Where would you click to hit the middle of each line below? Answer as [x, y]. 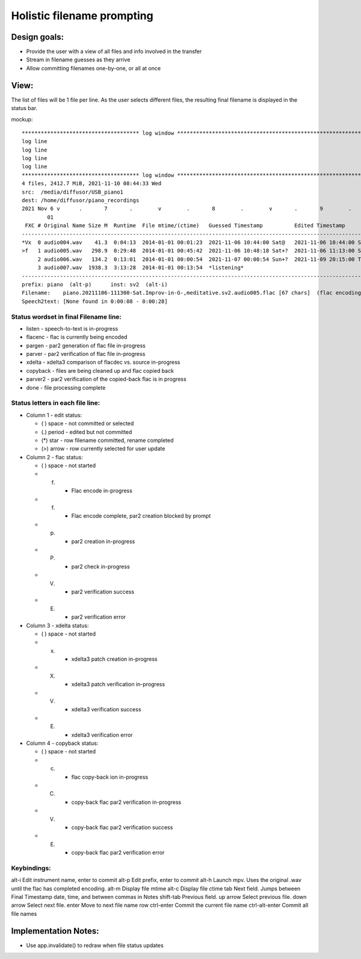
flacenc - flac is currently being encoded [77, 337]
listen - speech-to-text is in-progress [72, 328]
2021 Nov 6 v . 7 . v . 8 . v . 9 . [187, 209]
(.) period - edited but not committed [87, 432]
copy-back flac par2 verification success [122, 827]
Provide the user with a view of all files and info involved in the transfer [114, 52]
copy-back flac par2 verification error [118, 853]
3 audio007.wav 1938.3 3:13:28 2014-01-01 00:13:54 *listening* [141, 268]
